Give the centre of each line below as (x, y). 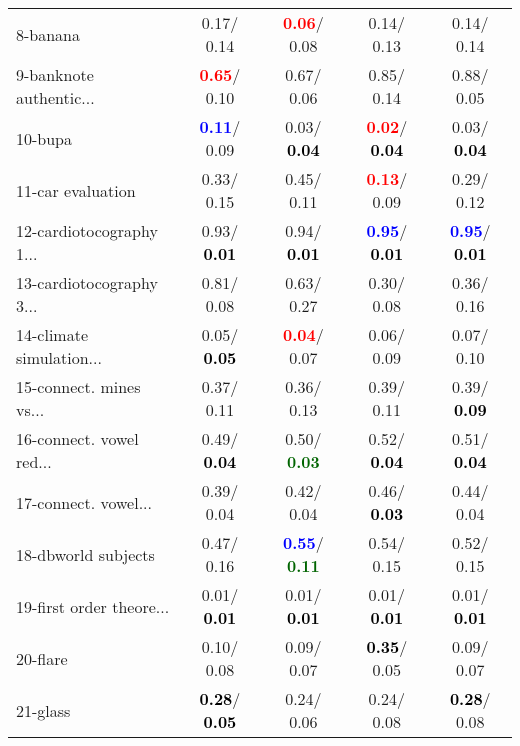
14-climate (52, 334)
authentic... (55, 97)
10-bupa (44, 138)
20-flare (42, 658)
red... (34, 461)
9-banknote (55, 74)
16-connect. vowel (77, 438)
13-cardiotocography (87, 282)
